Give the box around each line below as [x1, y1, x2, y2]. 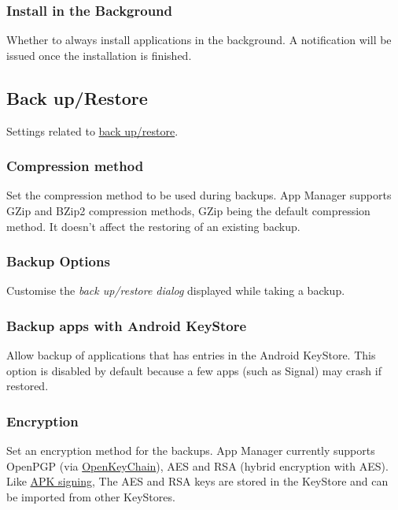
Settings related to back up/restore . [6, 122, 179, 139]
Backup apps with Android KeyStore [6, 315, 247, 335]
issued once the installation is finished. [6, 47, 192, 63]
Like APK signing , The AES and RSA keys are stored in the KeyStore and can [6, 473, 389, 490]
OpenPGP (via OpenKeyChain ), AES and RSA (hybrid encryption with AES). [6, 457, 389, 474]
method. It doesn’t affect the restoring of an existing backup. [6, 218, 300, 234]
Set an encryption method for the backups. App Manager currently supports [6, 442, 375, 459]
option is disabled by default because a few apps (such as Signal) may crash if [6, 362, 381, 378]
